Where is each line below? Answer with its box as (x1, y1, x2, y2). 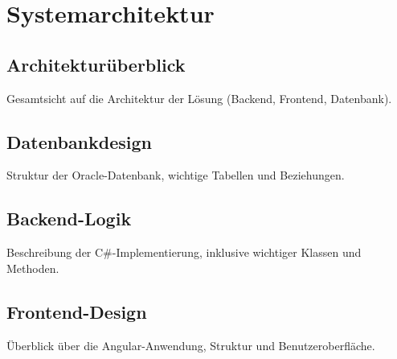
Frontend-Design (6, 299, 147, 324)
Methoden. (6, 259, 59, 276)
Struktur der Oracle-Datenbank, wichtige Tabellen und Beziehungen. (6, 167, 345, 184)
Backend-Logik (6, 206, 132, 231)
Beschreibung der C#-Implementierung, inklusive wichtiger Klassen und (6, 244, 362, 261)
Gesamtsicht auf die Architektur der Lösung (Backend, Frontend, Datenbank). (6, 89, 392, 106)
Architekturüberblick (6, 52, 186, 76)
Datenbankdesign (6, 129, 152, 154)
